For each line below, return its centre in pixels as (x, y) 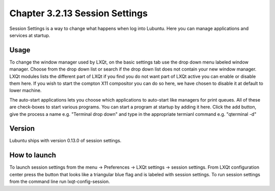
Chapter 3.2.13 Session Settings (78, 13)
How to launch (33, 155)
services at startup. (30, 35)
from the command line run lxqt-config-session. (60, 182)
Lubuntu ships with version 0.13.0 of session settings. (65, 141)
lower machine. (25, 90)
